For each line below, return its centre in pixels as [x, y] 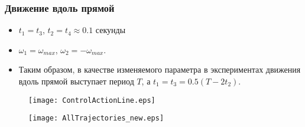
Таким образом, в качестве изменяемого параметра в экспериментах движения [160, 69]
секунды [111, 30]
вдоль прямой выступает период [76, 81]
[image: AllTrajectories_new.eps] [96, 118]
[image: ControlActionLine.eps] [92, 100]
